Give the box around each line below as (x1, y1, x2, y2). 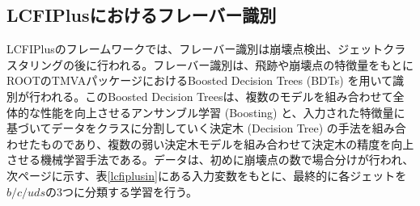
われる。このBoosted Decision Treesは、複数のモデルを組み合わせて (40, 87, 393, 104)
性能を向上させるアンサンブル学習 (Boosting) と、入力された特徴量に (40, 103, 405, 120)
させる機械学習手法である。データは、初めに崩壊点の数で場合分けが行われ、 (6, 151, 414, 168)
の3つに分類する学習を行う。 (45, 183, 198, 200)
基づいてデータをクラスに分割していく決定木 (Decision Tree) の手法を (6, 120, 372, 137)
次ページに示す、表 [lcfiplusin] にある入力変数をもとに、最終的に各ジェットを (6, 166, 407, 183)
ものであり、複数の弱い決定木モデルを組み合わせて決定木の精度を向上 (40, 135, 414, 152)
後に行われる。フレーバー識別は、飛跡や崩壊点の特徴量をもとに (74, 56, 414, 73)
